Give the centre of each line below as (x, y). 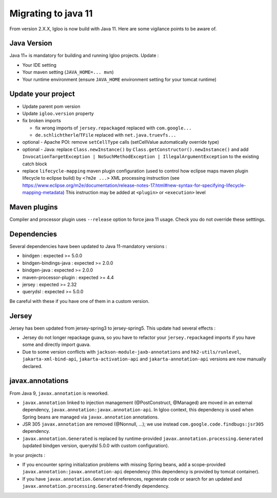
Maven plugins (34, 207)
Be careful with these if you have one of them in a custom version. (80, 301)
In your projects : (27, 455)
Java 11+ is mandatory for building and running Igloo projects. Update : (84, 55)
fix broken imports (42, 121)
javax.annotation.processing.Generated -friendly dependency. (96, 486)
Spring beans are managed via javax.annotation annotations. (91, 417)
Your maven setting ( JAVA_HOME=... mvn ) (68, 72)
